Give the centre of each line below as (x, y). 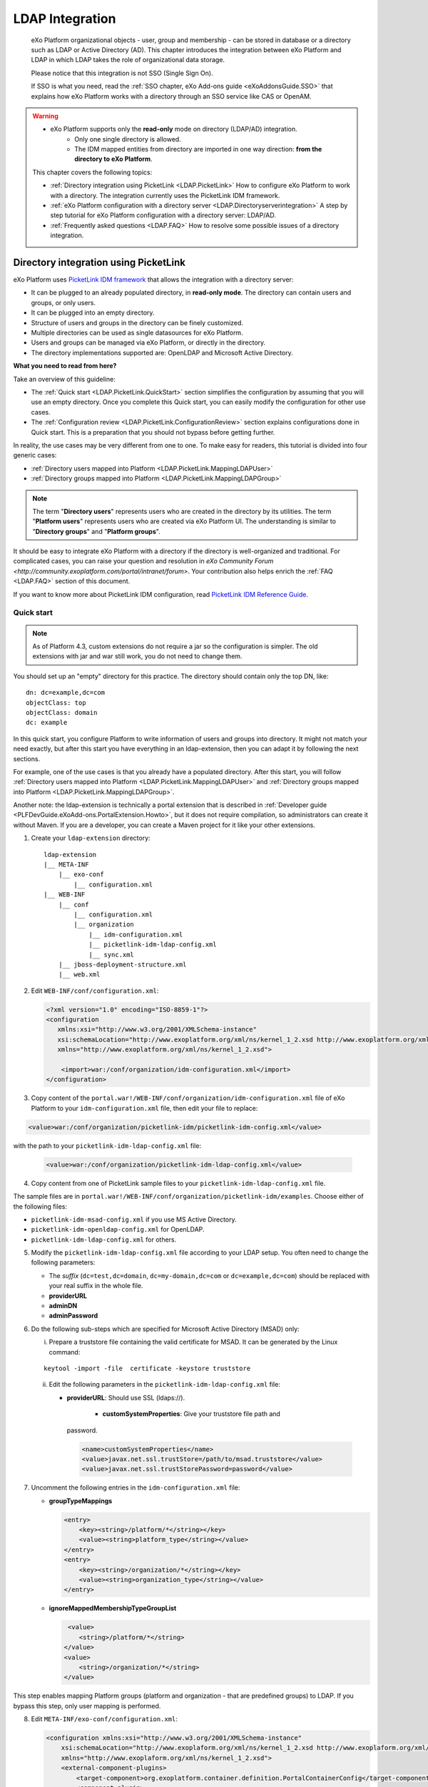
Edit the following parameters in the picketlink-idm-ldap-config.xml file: (165, 1385)
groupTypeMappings (81, 1500)
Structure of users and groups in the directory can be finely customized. (137, 322)
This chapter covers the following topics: (92, 172)
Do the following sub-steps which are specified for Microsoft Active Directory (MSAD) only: (165, 1329)
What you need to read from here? (65, 366)
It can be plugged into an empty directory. (93, 313)
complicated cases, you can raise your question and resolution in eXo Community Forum (143, 561)
